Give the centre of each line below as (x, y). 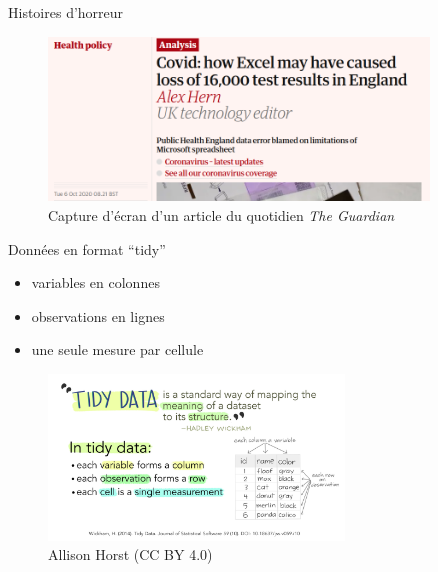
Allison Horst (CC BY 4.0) (130, 554)
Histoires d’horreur (66, 12)
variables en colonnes (95, 282)
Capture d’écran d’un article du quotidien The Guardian (221, 214)
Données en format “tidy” (87, 248)
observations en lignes (98, 315)
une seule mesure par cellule (117, 349)
